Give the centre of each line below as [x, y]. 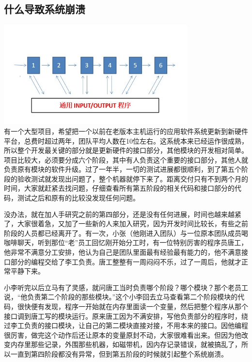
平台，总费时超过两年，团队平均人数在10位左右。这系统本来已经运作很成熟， [126, 140]
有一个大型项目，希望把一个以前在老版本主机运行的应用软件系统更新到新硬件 [126, 131]
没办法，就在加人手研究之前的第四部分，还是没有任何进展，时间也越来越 [119, 214]
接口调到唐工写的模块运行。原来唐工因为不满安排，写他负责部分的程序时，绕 [126, 316]
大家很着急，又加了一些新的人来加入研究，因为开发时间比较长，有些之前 [133, 223]
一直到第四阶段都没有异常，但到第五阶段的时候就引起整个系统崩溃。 [119, 354]
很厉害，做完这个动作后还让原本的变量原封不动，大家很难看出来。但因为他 [123, 335]
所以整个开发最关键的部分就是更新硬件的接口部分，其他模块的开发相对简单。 [126, 150]
